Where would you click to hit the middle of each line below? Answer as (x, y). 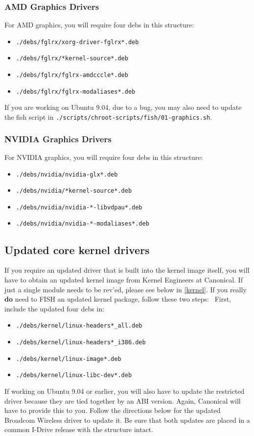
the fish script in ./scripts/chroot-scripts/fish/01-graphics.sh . (108, 117)
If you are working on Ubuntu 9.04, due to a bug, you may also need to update (123, 107)
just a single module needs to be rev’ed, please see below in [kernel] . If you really (126, 289)
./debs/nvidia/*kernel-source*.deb (74, 191)
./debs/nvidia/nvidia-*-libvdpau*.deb (79, 207)
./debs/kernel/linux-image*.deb (69, 359)
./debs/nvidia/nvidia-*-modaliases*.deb (82, 224)
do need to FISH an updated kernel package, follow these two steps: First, (118, 299)
